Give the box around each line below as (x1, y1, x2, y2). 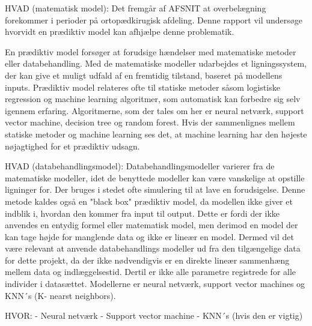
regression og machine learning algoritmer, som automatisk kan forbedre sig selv (5, 92, 301, 105)
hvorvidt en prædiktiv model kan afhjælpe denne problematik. (5, 25, 234, 38)
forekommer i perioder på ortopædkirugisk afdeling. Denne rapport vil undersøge (5, 13, 303, 26)
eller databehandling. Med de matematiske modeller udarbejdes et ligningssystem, (5, 57, 307, 70)
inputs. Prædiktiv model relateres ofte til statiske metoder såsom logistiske (5, 80, 280, 93)
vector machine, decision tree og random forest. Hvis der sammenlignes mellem (5, 116, 295, 128)
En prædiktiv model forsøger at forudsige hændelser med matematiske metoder (5, 45, 296, 58)
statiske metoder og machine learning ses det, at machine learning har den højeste (5, 127, 307, 140)
